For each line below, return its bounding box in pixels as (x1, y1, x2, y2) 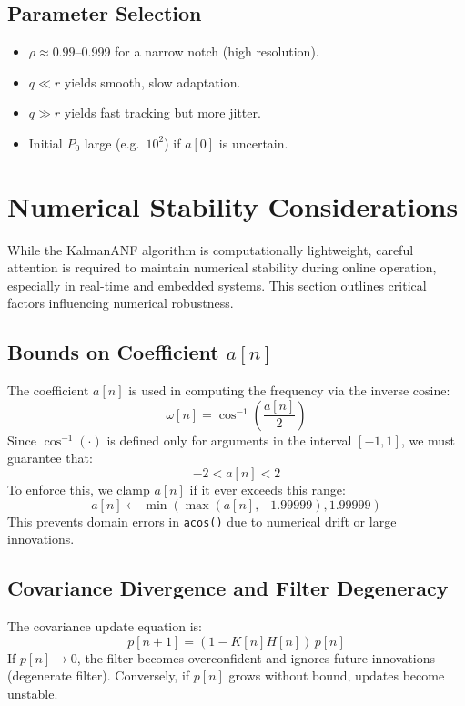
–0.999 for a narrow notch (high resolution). (75, 42, 319, 61)
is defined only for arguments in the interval (106, 430, 352, 449)
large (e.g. (84, 133, 140, 152)
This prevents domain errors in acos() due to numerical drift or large (7, 511, 397, 530)
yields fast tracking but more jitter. (64, 103, 261, 122)
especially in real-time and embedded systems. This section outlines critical (7, 275, 427, 294)
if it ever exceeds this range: (189, 480, 346, 499)
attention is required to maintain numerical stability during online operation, (7, 258, 437, 277)
